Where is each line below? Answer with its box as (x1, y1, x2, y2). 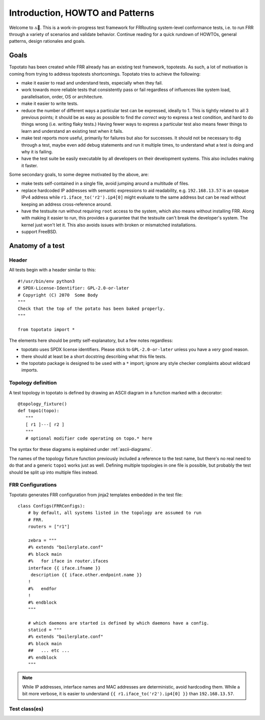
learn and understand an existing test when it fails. (21, 128, 124, 134)
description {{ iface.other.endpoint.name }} (30, 572, 142, 577)
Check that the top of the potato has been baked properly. (18, 306, 165, 312)
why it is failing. (21, 149, 53, 154)
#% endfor (27, 586, 57, 591)
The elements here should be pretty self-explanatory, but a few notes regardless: (9, 337, 173, 343)
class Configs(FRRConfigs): (18, 503, 85, 509)
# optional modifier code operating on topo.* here (25, 435, 153, 441)
